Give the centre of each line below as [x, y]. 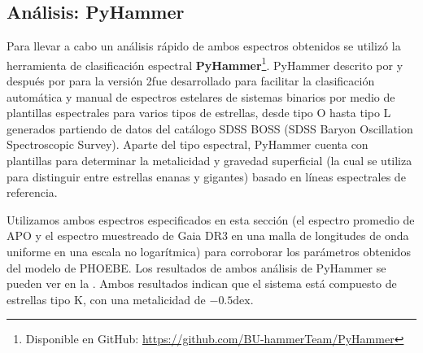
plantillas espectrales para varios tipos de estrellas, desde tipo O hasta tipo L [199, 113]
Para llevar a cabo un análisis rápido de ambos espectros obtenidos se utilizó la [204, 46]
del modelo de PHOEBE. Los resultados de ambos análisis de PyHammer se [196, 267]
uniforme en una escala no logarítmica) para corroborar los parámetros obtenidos [209, 251]
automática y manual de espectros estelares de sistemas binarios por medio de [201, 96]
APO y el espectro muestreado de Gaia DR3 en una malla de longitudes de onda [208, 235]
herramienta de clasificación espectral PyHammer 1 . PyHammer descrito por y [205, 63]
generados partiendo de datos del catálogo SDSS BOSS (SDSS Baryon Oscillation [210, 128]
